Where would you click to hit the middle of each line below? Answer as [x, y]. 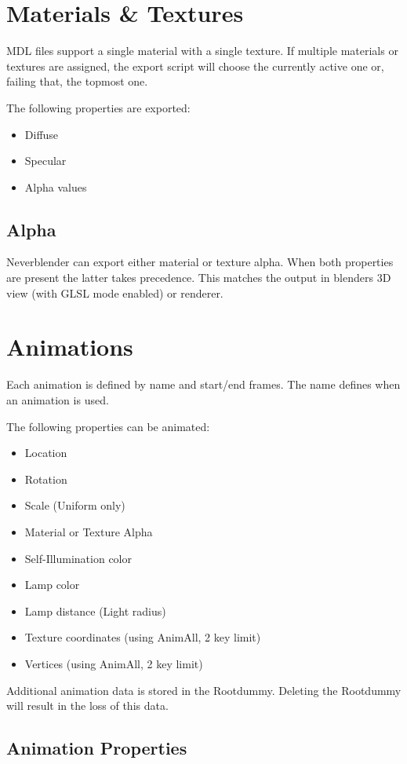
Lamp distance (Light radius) [95, 610]
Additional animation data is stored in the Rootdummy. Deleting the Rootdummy [204, 690]
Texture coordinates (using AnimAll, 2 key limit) [143, 637]
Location [46, 453]
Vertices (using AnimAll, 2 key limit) [114, 663]
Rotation [46, 479]
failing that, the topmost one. [77, 81]
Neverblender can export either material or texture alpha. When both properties [200, 262]
